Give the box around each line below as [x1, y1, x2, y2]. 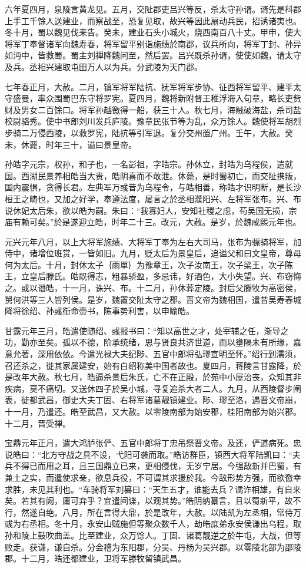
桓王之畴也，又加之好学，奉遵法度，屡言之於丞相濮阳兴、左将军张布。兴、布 [5, 192, 301, 204]
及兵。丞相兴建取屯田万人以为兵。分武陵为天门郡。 [5, 60, 202, 72]
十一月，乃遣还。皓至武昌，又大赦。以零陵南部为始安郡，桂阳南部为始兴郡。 [5, 405, 301, 417]
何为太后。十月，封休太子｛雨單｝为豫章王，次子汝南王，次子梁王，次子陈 [5, 258, 293, 270]
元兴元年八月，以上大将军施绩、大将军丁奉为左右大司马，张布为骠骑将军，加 [5, 235, 301, 247]
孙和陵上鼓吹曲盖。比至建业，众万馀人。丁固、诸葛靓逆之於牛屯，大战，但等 [5, 529, 301, 541]
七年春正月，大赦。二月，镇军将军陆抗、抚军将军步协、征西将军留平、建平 [5, 80, 293, 93]
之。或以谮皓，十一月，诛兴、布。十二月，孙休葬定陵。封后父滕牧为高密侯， [5, 282, 301, 294]
